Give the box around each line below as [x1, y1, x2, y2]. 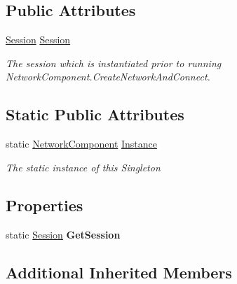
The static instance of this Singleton [6, 159, 161, 174]
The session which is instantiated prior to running [6, 55, 222, 70]
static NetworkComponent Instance [6, 136, 158, 151]
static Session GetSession [6, 227, 121, 241]
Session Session [6, 32, 71, 47]
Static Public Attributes [6, 104, 184, 125]
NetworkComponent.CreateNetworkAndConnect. [6, 69, 210, 84]
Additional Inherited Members [6, 261, 232, 283]
